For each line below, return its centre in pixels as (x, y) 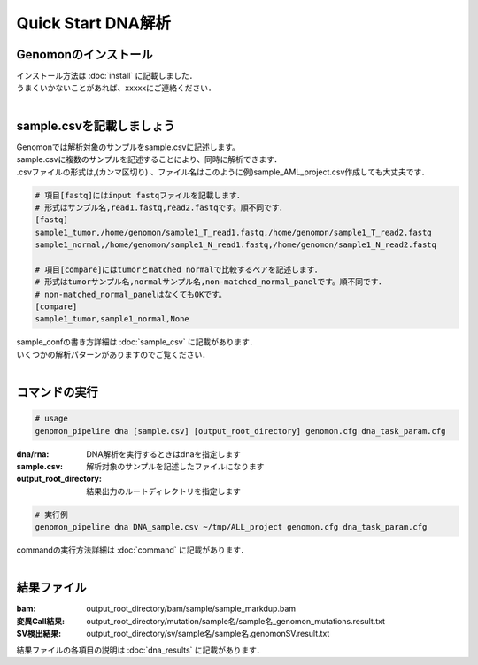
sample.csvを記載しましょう (96, 125)
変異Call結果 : (41, 621)
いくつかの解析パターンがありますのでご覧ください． (113, 354)
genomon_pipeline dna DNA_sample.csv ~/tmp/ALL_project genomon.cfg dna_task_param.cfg (231, 527)
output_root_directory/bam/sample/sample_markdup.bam (191, 609)
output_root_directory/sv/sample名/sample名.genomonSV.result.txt (208, 634)
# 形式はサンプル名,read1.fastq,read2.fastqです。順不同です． (161, 207)
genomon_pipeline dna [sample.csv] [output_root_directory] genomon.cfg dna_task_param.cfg (240, 431)
